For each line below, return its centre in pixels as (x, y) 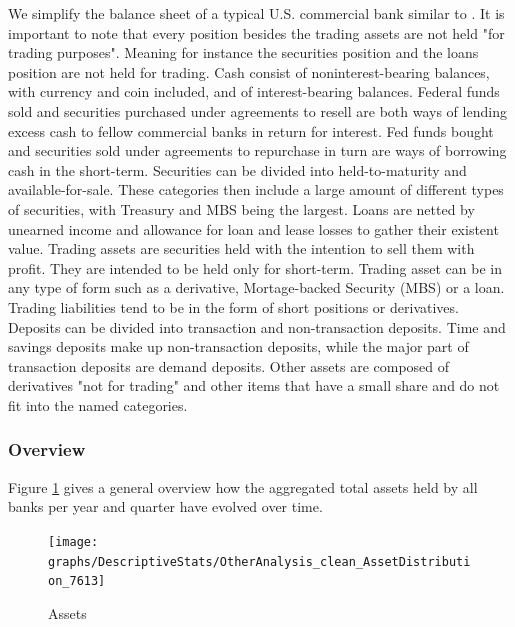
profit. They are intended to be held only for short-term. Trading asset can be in (255, 267)
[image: (73, 541)
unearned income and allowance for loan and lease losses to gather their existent (253, 228)
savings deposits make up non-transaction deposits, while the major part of (238, 346)
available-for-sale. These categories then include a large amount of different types (256, 189)
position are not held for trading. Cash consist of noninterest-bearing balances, (249, 71)
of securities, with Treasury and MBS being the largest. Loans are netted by (241, 208)
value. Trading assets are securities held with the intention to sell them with (241, 248)
